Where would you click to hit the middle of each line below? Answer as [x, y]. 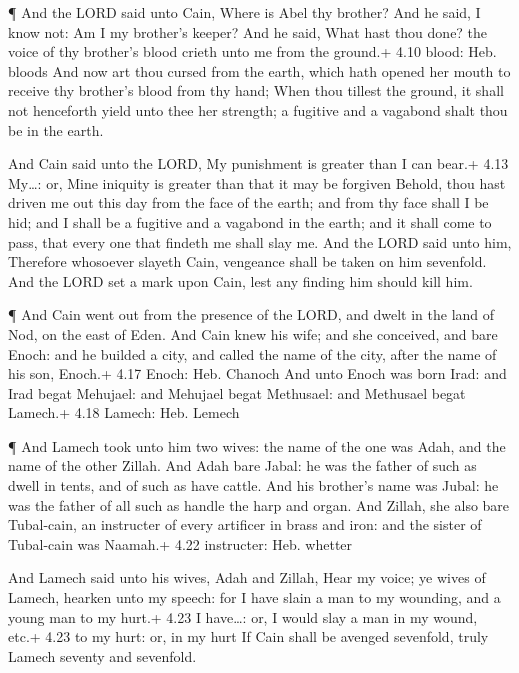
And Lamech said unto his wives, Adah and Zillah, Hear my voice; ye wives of [247, 577]
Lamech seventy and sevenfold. [102, 655]
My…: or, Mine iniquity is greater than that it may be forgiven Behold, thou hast [257, 182]
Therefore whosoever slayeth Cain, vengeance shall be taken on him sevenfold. [247, 261]
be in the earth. [56, 129]
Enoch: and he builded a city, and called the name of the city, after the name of [252, 353]
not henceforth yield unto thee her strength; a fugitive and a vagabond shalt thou [258, 109]
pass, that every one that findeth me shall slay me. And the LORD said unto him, [260, 241]
